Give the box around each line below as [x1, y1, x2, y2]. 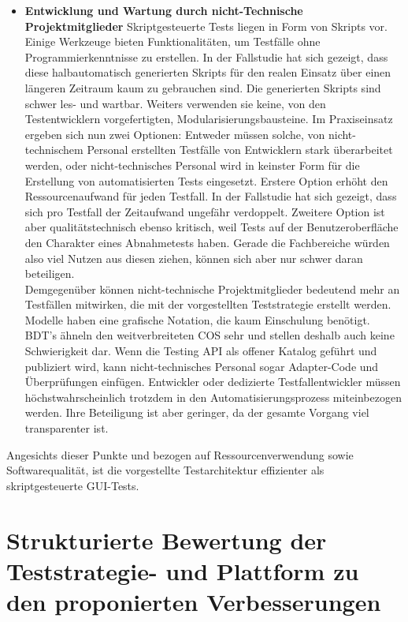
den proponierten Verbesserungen [6, 585, 381, 617]
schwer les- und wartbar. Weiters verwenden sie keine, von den [24, 95, 326, 111]
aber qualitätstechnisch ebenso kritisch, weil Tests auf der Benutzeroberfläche [24, 219, 399, 235]
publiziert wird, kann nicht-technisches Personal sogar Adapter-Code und [24, 358, 379, 374]
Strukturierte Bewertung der [6, 523, 327, 556]
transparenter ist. [24, 420, 109, 437]
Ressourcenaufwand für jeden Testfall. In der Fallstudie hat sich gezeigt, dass [24, 188, 397, 204]
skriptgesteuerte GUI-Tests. [6, 477, 139, 493]
